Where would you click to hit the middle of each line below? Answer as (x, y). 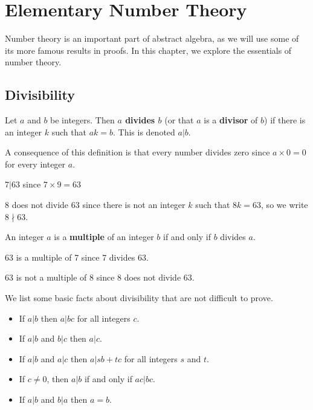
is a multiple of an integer (104, 237)
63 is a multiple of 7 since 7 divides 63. (77, 257)
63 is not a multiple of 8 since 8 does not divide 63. (100, 277)
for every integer (35, 164)
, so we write (285, 205)
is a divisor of (231, 120)
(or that (179, 120)
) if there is (285, 120)
